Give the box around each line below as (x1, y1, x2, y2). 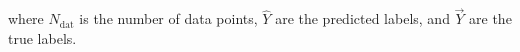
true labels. (8, 27, 77, 48)
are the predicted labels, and (275, 8, 450, 29)
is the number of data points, (79, 8, 258, 29)
